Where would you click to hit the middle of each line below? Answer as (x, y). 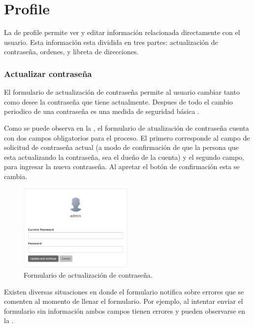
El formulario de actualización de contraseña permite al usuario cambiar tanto (122, 92)
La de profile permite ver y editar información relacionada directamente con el (122, 32)
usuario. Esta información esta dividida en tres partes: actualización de (111, 42)
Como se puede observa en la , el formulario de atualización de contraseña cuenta (127, 127)
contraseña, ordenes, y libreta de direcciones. (71, 52)
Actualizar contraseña (48, 73)
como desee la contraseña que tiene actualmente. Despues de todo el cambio (118, 101)
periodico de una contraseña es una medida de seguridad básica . (102, 111)
